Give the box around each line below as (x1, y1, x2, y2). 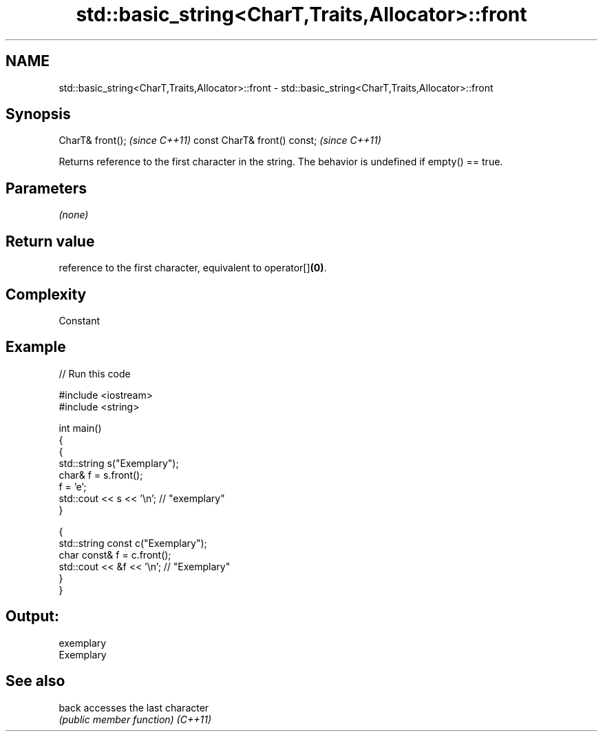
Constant (59, 314, 100, 326)
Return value (6, 232, 95, 250)
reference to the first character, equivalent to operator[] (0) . (59, 262, 327, 274)
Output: (6, 608, 59, 625)
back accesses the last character (59, 701, 209, 714)
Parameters (6, 179, 87, 197)
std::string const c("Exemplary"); (59, 537, 207, 549)
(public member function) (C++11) (59, 713, 211, 725)
